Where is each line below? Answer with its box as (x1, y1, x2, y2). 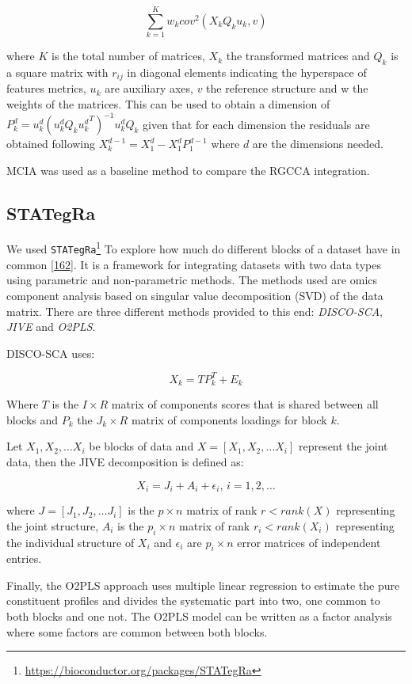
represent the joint (298, 438, 388, 454)
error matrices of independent (237, 534, 381, 550)
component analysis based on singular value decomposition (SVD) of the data (6, 287, 383, 303)
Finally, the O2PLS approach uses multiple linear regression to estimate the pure (6, 576, 400, 593)
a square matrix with (6, 63, 109, 80)
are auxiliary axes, (105, 80, 193, 97)
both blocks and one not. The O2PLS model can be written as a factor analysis (6, 608, 392, 625)
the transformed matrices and (226, 47, 370, 64)
